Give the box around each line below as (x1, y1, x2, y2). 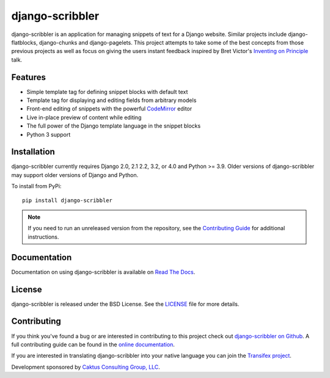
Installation (11, 147, 55, 157)
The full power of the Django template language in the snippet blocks (26, 122, 201, 129)
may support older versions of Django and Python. (11, 171, 139, 178)
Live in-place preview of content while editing (26, 114, 142, 121)
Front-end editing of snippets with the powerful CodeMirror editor (26, 105, 193, 112)
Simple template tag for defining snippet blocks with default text (26, 88, 188, 95)
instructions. (28, 233, 59, 241)
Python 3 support (26, 131, 71, 138)
